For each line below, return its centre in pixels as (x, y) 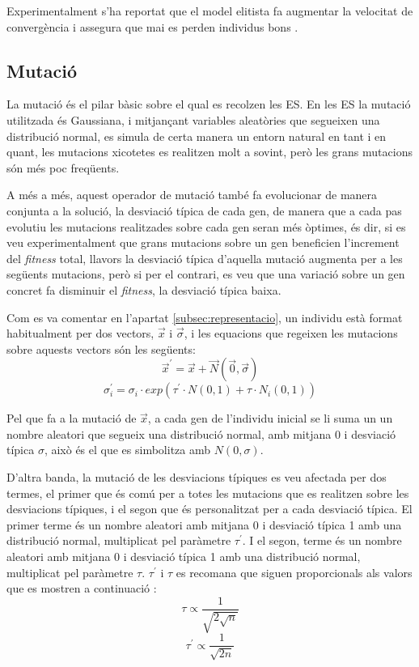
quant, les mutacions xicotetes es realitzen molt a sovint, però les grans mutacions (209, 152)
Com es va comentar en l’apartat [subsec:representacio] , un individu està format (205, 317)
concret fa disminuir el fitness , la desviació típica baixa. (144, 289)
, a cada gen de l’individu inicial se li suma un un (270, 418)
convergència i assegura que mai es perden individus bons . (152, 26)
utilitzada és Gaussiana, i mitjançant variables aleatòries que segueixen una (193, 119)
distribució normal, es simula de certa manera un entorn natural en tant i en (197, 136)
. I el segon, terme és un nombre (322, 540)
